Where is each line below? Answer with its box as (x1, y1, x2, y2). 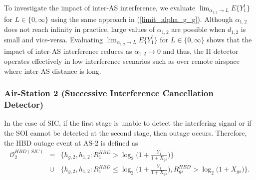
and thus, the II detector (163, 45, 239, 56)
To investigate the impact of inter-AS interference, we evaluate (4, 2, 196, 12)
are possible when (171, 24, 226, 34)
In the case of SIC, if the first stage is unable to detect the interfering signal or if (4, 118, 252, 128)
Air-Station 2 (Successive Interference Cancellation (4, 87, 214, 99)
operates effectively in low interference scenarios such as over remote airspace (4, 56, 240, 66)
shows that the (207, 34, 252, 44)
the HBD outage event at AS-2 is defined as (4, 137, 138, 148)
